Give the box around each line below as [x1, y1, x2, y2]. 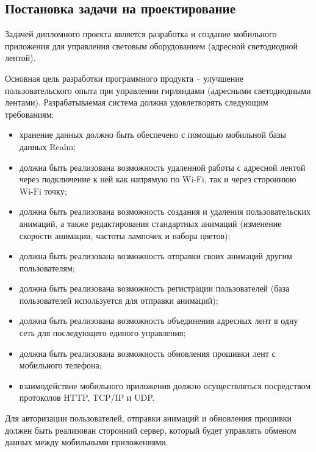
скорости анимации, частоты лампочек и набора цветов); [19, 229, 231, 242]
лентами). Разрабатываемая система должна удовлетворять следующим [5, 96, 268, 109]
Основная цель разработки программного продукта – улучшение [5, 71, 243, 84]
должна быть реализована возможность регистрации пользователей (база [19, 282, 290, 295]
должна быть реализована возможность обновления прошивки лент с [19, 346, 276, 359]
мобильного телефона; [19, 359, 102, 371]
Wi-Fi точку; [19, 184, 67, 197]
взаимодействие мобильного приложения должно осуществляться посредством [19, 379, 311, 392]
